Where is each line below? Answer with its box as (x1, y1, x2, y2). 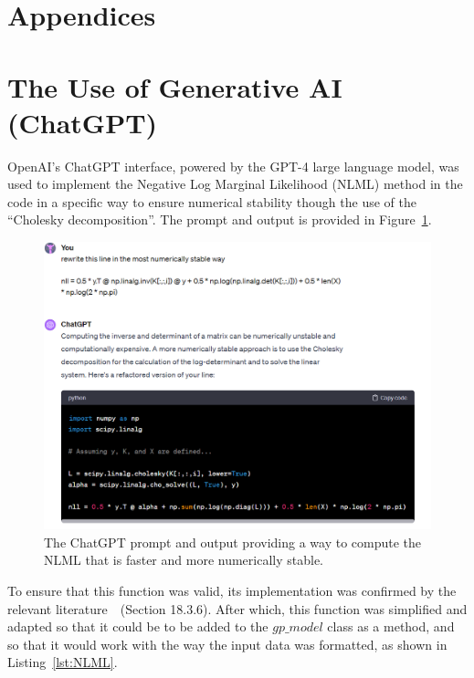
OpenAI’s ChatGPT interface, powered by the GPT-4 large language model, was (7, 156, 459, 175)
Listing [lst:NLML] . (7, 652, 118, 672)
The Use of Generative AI (7, 68, 342, 105)
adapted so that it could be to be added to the (7, 617, 269, 636)
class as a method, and (327, 617, 455, 636)
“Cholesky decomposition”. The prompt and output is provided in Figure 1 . (7, 210, 432, 229)
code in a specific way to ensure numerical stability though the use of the (7, 192, 416, 211)
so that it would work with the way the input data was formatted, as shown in (7, 634, 448, 653)
